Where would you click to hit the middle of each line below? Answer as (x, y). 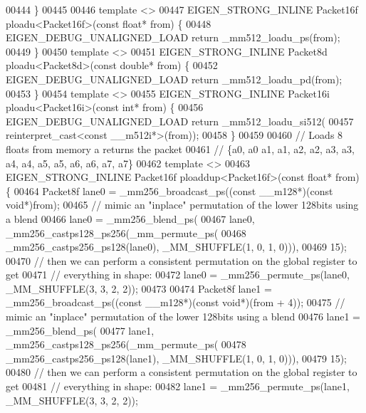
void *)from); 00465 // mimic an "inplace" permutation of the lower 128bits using (182, 205)
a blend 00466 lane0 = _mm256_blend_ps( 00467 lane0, (130, 218)
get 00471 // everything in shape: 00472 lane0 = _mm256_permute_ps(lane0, (178, 275)
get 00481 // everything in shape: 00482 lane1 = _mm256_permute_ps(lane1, (178, 386)
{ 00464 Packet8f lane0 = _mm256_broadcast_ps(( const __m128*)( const (169, 190)
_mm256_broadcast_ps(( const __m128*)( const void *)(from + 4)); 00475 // (176, 302)
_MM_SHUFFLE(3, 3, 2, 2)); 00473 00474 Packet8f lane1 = (139, 288)
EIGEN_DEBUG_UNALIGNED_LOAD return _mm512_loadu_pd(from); (174, 79)
